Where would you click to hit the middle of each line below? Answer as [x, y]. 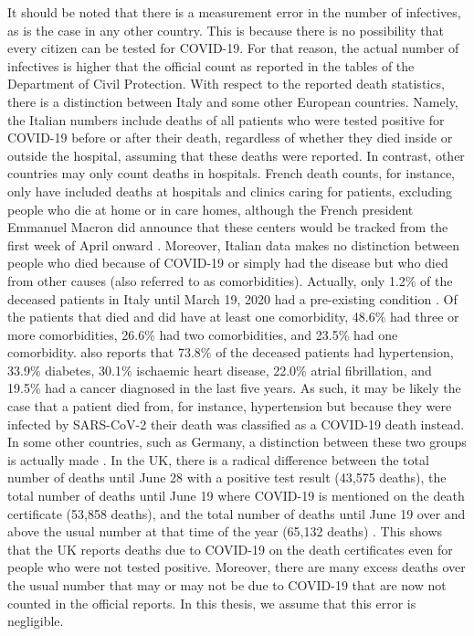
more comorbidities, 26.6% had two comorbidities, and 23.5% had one [203, 334]
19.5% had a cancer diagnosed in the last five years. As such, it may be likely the [234, 388]
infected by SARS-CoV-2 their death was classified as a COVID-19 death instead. [236, 424]
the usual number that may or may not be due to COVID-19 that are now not [227, 585]
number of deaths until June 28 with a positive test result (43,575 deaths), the [227, 477]
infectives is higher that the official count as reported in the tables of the [211, 65]
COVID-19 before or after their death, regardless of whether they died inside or [230, 138]
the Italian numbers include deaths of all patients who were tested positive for [226, 119]
